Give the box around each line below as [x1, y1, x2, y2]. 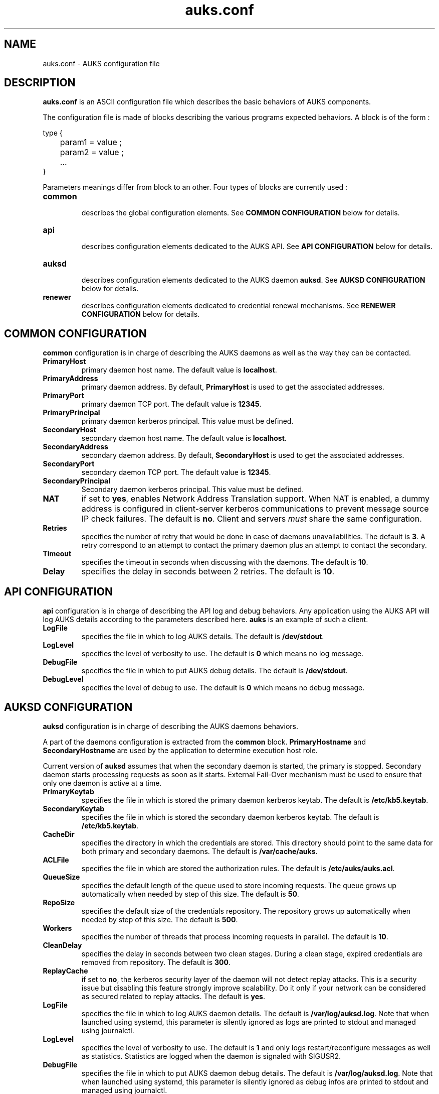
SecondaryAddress [43, 442, 108, 451]
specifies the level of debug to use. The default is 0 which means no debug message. [81, 683, 365, 692]
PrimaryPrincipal [43, 408, 100, 417]
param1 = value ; [60, 137, 122, 148]
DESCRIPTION [4, 76, 76, 89]
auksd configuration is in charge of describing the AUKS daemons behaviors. [43, 721, 298, 731]
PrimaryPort [43, 391, 84, 400]
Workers [43, 923, 72, 932]
